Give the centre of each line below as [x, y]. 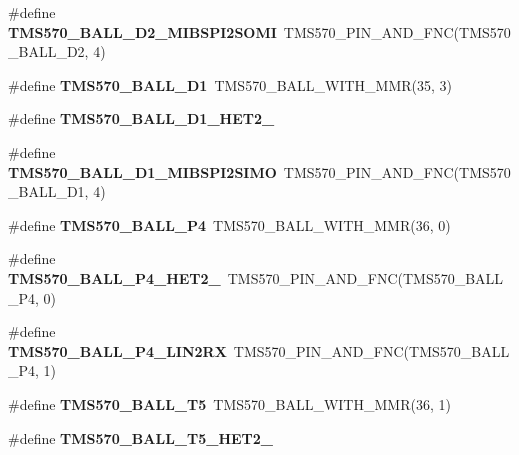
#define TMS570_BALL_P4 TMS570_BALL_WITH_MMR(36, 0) [229, 224]
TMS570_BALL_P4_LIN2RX [117, 350]
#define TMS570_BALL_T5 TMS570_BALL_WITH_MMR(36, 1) [229, 403]
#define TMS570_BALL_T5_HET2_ [141, 437]
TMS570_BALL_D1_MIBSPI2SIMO [142, 171]
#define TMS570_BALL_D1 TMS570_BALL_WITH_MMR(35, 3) [230, 84]
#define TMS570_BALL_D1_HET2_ [141, 118]
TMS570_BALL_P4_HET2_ [114, 277]
